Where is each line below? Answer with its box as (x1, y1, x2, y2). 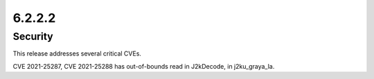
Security (12, 30, 53, 43)
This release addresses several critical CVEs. (12, 49, 142, 58)
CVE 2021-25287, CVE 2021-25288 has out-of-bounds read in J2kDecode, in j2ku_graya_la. (12, 62, 275, 70)
